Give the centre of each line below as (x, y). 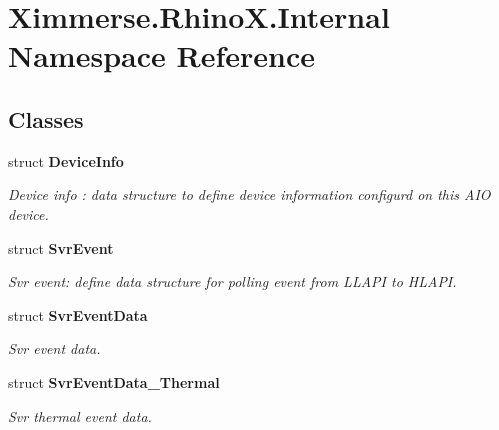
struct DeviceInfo (66, 160)
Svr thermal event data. (80, 415)
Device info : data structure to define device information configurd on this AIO (249, 194)
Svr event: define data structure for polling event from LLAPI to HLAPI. (232, 281)
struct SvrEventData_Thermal (114, 381)
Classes (46, 118)
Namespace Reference (161, 55)
